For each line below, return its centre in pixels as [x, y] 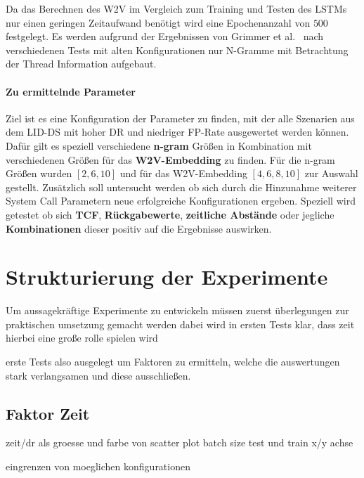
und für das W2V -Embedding [183, 173]
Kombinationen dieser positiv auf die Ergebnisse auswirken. [139, 228]
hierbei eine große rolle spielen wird [82, 338]
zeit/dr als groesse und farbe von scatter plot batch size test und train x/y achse [180, 443]
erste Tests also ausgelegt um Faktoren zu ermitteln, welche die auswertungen [173, 362]
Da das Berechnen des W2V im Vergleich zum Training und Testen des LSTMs [176, 8]
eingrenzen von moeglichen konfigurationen [98, 466]
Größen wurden [39, 173]
